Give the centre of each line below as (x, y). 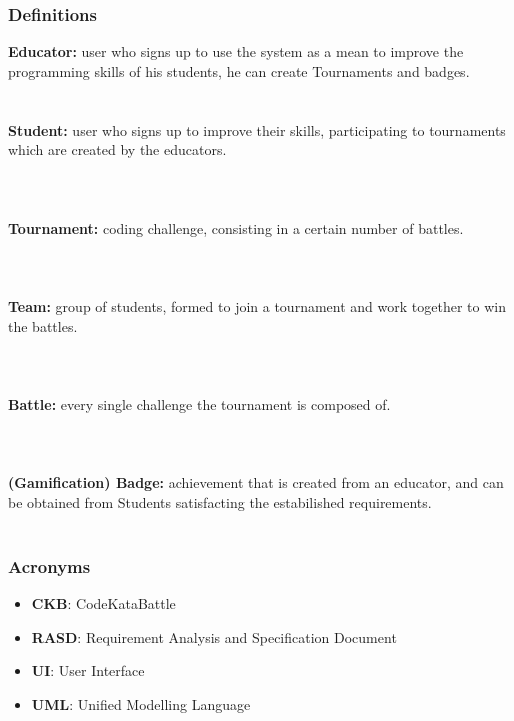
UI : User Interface (88, 670)
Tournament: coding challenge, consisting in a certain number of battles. (236, 227)
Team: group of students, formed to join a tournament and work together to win (257, 305)
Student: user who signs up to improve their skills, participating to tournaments (257, 129)
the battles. (43, 325)
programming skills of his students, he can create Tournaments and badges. (239, 70)
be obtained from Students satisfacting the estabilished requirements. (220, 501)
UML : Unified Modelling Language (141, 704)
